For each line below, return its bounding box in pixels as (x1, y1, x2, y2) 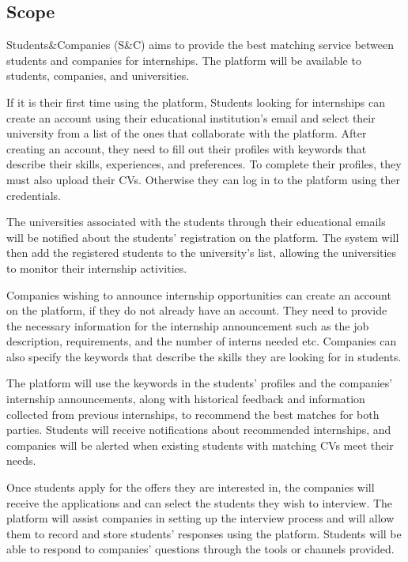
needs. (6, 452, 36, 469)
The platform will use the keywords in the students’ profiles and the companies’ (6, 375, 393, 391)
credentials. (6, 187, 61, 203)
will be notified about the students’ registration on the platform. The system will (6, 228, 399, 245)
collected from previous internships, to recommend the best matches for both (6, 405, 380, 422)
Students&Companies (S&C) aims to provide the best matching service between (6, 36, 395, 53)
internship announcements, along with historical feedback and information (6, 390, 365, 407)
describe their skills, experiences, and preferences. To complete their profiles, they (6, 156, 402, 172)
